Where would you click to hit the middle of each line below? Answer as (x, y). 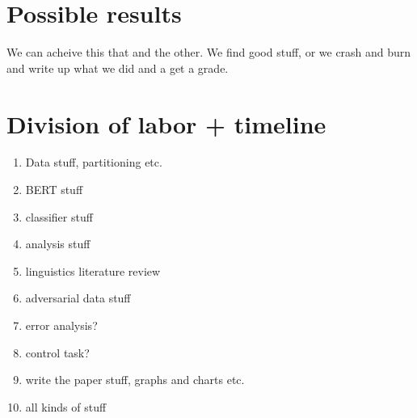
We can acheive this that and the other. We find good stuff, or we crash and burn (209, 52)
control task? (57, 352)
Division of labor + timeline (166, 123)
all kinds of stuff (66, 406)
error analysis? (61, 325)
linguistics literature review (93, 270)
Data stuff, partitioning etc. (94, 162)
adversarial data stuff (78, 298)
